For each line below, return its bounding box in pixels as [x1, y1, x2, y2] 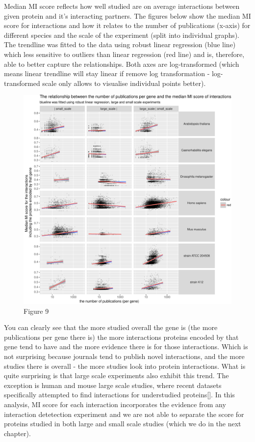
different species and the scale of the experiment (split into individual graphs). [4, 29, 240, 40]
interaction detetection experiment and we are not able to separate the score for [4, 409, 244, 419]
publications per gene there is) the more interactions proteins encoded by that [4, 331, 239, 342]
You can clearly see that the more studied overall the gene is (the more [4, 322, 218, 332]
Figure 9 [24, 305, 49, 316]
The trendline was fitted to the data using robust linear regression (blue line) [4, 39, 236, 50]
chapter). [4, 428, 31, 438]
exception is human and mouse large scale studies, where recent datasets [4, 380, 222, 390]
